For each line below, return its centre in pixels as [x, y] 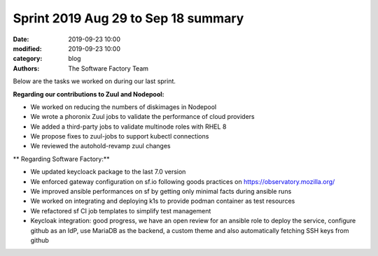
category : [28, 59]
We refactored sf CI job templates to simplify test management [121, 211]
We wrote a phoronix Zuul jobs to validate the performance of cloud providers [142, 117]
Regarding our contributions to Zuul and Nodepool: [89, 94]
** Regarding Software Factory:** [61, 159]
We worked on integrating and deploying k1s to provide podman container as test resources [163, 201]
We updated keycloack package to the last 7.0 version [108, 172]
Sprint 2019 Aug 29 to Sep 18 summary [128, 18]
